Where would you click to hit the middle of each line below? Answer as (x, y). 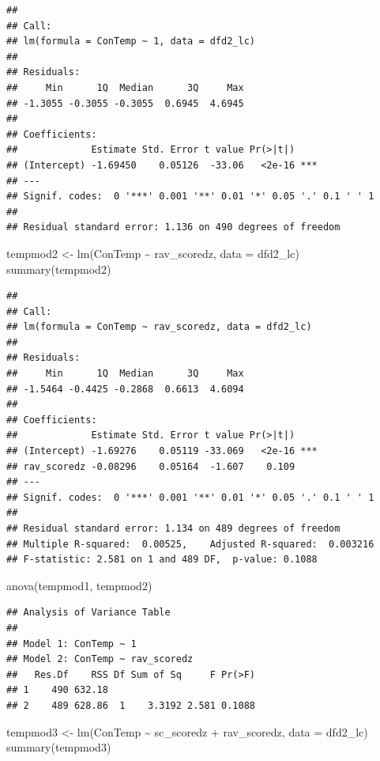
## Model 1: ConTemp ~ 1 (71, 644)
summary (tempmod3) (59, 747)
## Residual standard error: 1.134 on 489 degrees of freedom (173, 528)
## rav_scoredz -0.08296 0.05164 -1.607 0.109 (151, 466)
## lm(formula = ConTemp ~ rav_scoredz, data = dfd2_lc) (159, 327)
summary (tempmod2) (59, 269)
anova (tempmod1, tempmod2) (79, 585)
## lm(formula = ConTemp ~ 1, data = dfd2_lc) (131, 42)
